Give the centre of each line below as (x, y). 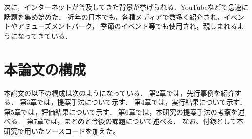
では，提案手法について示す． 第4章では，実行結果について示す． (142, 102)
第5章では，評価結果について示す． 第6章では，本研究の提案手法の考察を (121, 111)
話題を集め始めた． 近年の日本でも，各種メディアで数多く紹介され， (114, 16)
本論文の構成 (45, 69)
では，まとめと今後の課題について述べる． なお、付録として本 (144, 121)
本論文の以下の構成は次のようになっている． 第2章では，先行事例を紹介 (119, 92)
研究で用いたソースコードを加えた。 (62, 130)
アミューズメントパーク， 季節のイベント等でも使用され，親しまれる (127, 26)
